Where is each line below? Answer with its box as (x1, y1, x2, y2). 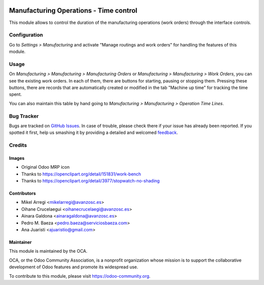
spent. (9, 91, 22, 97)
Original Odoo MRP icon (21, 164, 70, 170)
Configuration (9, 32, 44, 39)
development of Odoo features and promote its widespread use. (9, 264, 138, 270)
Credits (9, 142, 27, 149)
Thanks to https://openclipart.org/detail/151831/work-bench (21, 171, 141, 177)
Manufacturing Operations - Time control (9, 6, 138, 15)
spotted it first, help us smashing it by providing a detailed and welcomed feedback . (9, 130, 178, 135)
